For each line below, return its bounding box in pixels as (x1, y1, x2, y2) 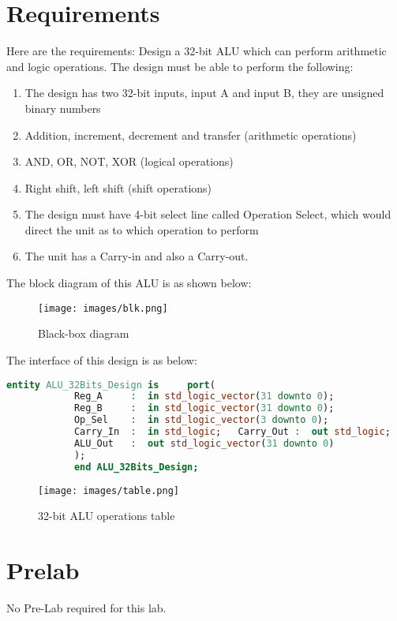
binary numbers (24, 99, 101, 116)
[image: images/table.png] (38, 484, 179, 496)
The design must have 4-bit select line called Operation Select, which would (24, 206, 391, 223)
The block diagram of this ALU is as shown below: (6, 275, 252, 291)
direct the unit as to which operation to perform (24, 221, 259, 238)
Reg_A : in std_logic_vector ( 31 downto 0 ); (73, 391, 335, 402)
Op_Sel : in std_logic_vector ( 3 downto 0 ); (73, 414, 329, 426)
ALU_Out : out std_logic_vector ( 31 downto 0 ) (73, 437, 335, 449)
